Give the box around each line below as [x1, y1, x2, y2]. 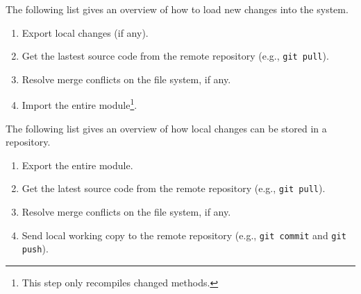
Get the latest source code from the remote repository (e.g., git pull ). [22, 181, 326, 196]
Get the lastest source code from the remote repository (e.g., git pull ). [22, 49, 329, 63]
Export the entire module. [22, 157, 133, 172]
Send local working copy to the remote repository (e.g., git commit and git [22, 227, 346, 242]
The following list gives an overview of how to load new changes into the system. [6, 2, 349, 16]
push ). [22, 241, 49, 256]
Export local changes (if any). [22, 25, 149, 40]
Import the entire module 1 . [22, 96, 137, 112]
